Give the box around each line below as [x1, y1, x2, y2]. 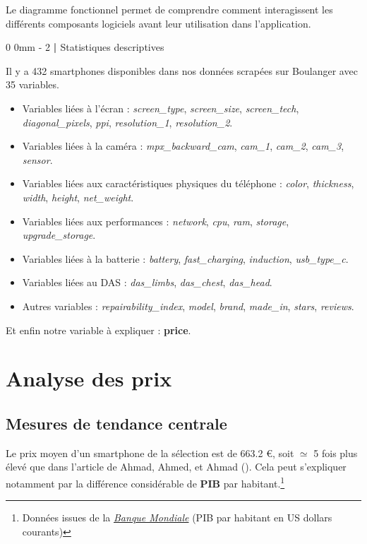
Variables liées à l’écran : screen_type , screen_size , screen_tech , [22, 100, 299, 115]
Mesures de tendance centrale [6, 412, 227, 434]
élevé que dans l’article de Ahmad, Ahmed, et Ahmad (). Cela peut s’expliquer [6, 459, 347, 474]
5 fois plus [313, 445, 358, 460]
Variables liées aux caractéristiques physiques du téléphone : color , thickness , [22, 176, 354, 191]
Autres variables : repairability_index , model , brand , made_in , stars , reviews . [22, 298, 354, 313]
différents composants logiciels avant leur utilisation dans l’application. [6, 16, 311, 30]
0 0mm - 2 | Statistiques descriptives [6, 40, 164, 54]
